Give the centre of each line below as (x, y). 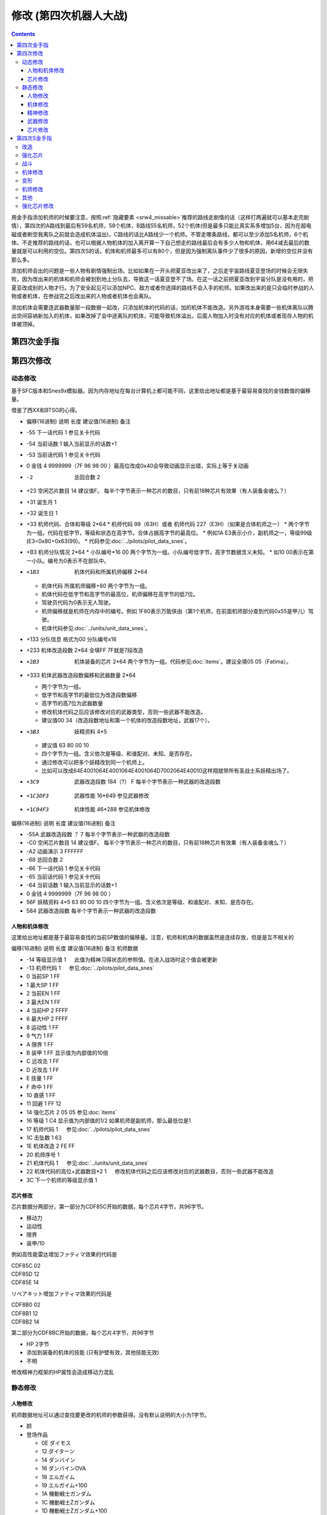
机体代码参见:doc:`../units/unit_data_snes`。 (96, 628)
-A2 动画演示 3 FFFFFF (55, 851)
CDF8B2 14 (25, 1322)
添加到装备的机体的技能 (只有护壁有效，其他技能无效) (93, 1353)
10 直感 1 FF (41, 1095)
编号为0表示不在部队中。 (78, 561)
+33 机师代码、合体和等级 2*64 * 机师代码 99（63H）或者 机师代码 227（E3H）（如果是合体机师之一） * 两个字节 (168, 524)
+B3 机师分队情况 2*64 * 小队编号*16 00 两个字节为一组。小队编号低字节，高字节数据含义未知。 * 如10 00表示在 (167, 552)
